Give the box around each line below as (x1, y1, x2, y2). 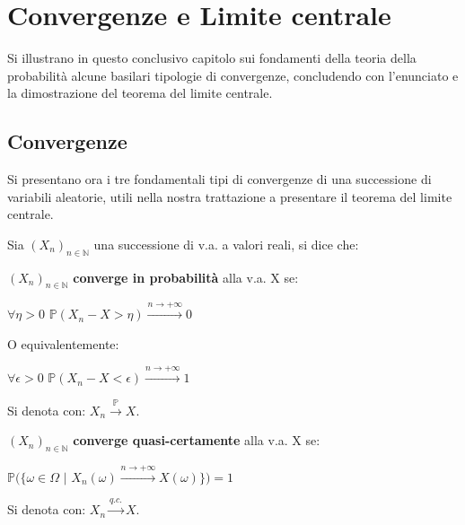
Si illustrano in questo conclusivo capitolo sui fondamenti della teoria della (7, 48, 417, 67)
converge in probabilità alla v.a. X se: (73, 267, 299, 286)
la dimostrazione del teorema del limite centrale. (7, 83, 273, 102)
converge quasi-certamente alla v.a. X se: (73, 431, 320, 450)
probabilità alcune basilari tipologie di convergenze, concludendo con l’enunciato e (7, 66, 459, 84)
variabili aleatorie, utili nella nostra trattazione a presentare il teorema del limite (7, 187, 452, 206)
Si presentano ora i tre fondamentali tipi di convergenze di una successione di (7, 170, 432, 188)
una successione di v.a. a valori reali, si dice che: (93, 234, 359, 253)
